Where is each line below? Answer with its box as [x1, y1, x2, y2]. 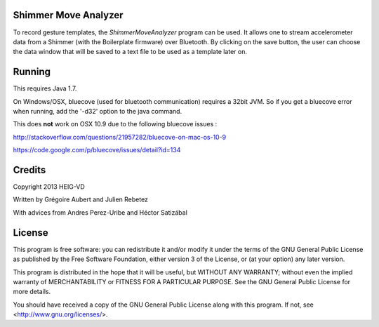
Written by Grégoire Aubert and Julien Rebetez [13, 195, 149, 203]
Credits [13, 163, 46, 175]
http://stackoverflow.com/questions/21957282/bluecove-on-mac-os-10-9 [13, 133, 227, 141]
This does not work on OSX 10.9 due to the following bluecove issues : [13, 120, 218, 128]
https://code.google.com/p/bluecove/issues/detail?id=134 [13, 146, 181, 154]
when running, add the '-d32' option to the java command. [13, 107, 182, 115]
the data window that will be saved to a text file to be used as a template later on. [13, 48, 247, 56]
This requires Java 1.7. [13, 84, 77, 93]
